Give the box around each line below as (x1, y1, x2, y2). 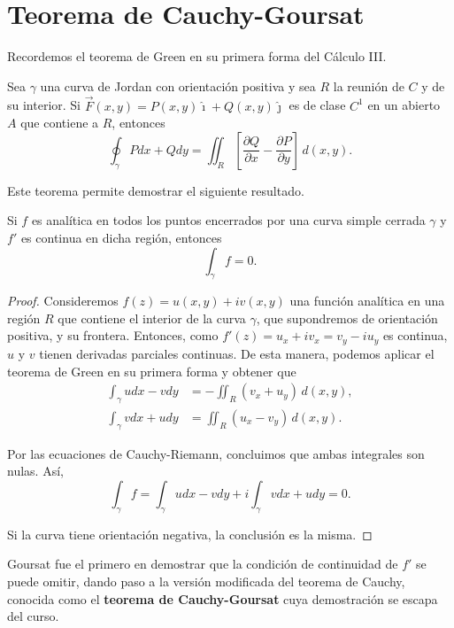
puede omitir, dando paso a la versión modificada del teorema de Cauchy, (7, 571, 405, 590)
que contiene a (20, 113, 99, 132)
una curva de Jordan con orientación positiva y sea (40, 76, 316, 95)
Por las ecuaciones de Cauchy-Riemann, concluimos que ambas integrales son (7, 444, 425, 462)
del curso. (7, 607, 59, 625)
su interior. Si (7, 96, 81, 114)
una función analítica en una (289, 291, 445, 310)
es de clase (289, 96, 346, 114)
